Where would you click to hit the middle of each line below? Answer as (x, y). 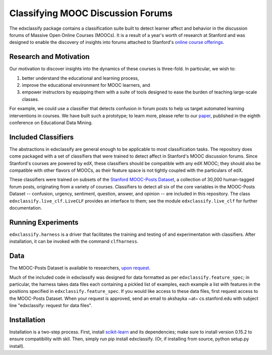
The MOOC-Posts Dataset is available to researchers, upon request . (80, 268)
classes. (30, 99)
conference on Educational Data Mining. (51, 122)
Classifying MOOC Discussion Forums (91, 13)
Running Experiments (44, 222)
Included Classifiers (42, 137)
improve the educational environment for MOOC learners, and (86, 85)
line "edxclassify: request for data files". (51, 306)
